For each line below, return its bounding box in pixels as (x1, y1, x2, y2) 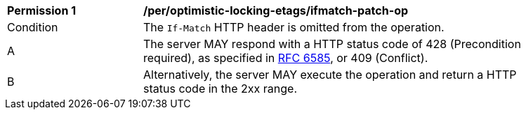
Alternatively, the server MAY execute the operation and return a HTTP (143, 68, 517, 82)
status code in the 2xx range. (143, 82, 298, 95)
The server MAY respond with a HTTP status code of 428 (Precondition (143, 37, 521, 51)
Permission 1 (7, 3, 77, 17)
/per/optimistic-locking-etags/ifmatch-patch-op (143, 3, 409, 17)
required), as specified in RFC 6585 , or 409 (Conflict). (143, 51, 428, 65)
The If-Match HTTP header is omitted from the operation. (143, 20, 445, 34)
